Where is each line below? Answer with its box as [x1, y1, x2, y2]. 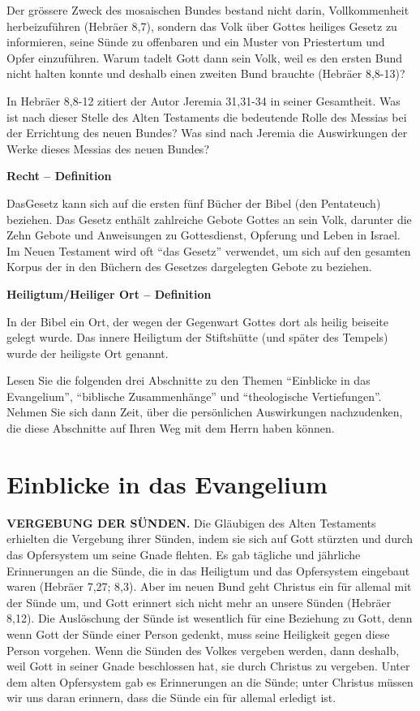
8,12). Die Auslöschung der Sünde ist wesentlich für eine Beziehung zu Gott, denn [6, 610, 413, 627]
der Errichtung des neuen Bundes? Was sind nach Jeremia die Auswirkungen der [6, 124, 408, 141]
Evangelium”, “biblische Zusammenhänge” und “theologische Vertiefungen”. [6, 387, 382, 404]
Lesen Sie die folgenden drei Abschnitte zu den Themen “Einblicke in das [6, 372, 371, 389]
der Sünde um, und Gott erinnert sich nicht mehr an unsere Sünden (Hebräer [6, 593, 392, 610]
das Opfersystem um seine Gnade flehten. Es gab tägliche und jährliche [6, 545, 361, 562]
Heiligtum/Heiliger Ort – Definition [6, 285, 212, 302]
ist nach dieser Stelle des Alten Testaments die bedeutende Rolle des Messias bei [6, 108, 407, 125]
